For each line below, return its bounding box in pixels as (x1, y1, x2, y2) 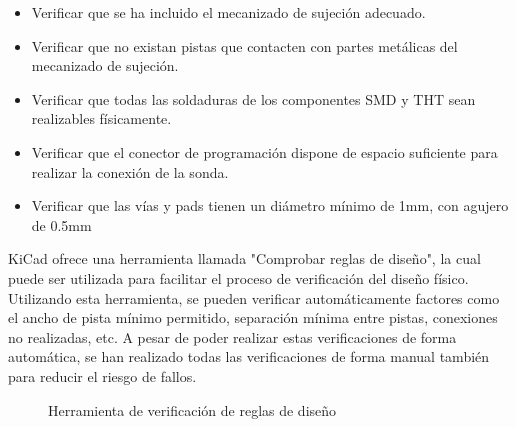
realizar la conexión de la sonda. (31, 161, 229, 182)
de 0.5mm (31, 214, 92, 235)
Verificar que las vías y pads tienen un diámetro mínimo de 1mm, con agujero (31, 195, 509, 216)
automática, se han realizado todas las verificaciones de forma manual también (8, 346, 490, 367)
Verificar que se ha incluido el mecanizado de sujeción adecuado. (31, 2, 426, 22)
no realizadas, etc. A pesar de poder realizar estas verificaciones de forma (8, 326, 457, 347)
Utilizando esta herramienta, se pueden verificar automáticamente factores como (8, 287, 500, 308)
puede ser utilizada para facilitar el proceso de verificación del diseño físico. (8, 267, 469, 288)
